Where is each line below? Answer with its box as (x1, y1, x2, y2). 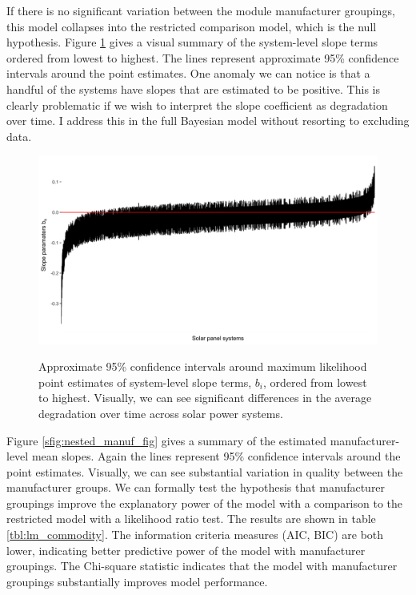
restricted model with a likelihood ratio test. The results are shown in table (6, 510, 376, 527)
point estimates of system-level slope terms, (38, 373, 252, 390)
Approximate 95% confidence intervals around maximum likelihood (38, 358, 367, 375)
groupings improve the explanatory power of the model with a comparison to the (6, 494, 403, 511)
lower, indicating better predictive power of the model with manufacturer (6, 541, 366, 558)
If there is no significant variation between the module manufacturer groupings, (6, 2, 395, 18)
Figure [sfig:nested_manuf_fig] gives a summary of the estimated (6, 432, 327, 448)
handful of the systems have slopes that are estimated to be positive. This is (6, 80, 380, 97)
